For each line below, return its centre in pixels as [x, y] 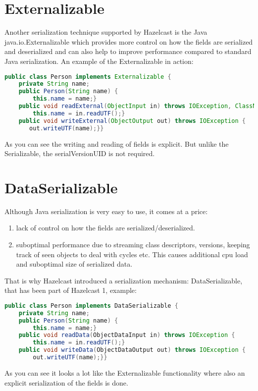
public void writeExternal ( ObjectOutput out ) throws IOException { [132, 121]
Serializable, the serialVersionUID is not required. [80, 153]
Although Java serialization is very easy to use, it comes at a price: [106, 211]
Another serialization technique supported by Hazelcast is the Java [106, 32]
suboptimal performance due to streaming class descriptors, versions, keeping [133, 244]
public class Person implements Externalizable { [88, 77]
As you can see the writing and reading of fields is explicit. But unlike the [117, 143]
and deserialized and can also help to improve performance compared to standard [128, 51]
